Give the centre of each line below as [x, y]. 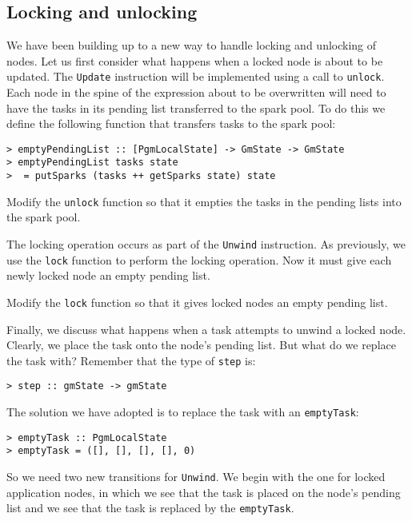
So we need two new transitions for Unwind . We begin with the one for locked [196, 477]
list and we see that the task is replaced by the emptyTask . [150, 508]
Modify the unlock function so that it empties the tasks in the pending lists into [204, 201]
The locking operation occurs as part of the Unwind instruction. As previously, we [206, 244]
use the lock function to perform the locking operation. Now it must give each [199, 259]
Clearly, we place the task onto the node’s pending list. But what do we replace [201, 345]
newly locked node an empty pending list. [108, 275]
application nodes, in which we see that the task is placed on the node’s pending [204, 492]
